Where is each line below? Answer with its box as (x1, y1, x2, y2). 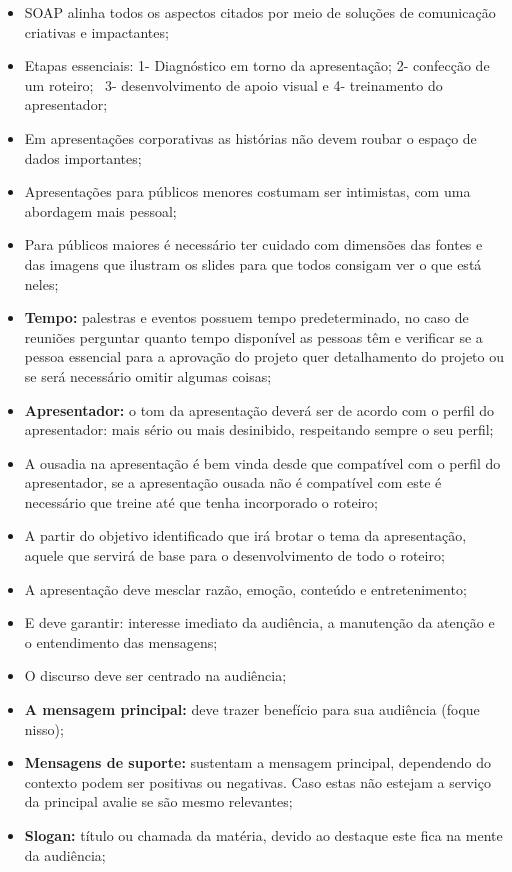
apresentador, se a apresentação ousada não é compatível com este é (24, 472, 442, 493)
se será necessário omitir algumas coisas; (24, 365, 272, 386)
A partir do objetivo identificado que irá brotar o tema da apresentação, (24, 525, 467, 546)
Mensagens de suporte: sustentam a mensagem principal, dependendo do (24, 752, 492, 773)
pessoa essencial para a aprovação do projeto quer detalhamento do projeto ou (24, 346, 505, 367)
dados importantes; (24, 147, 142, 168)
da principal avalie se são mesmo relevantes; (24, 791, 293, 812)
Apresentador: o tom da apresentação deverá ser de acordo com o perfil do (24, 399, 495, 420)
